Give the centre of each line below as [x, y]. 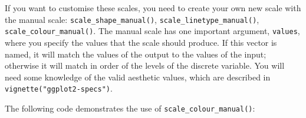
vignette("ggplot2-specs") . [59, 88]
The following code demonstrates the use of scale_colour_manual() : [130, 108]
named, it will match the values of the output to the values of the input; [136, 54]
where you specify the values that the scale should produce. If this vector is [141, 42]
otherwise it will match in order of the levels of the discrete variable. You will [145, 65]
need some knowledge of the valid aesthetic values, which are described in [138, 77]
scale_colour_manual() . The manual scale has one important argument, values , [152, 31]
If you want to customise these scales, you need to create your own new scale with [153, 8]
